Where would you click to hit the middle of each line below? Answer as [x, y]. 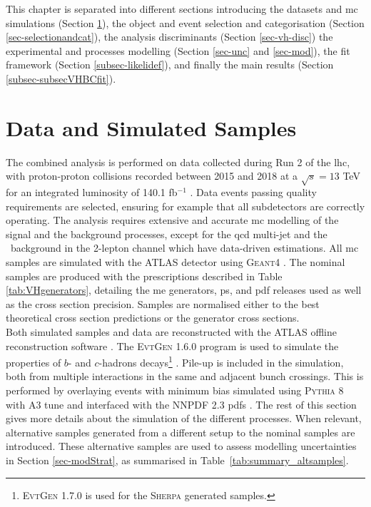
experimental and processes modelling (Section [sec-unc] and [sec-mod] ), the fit [178, 50]
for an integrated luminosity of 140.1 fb [92, 192]
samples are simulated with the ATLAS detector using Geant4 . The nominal [176, 262]
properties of [34, 362]
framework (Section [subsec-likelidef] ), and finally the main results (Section [170, 65]
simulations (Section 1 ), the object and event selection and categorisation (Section [185, 22]
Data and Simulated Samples [151, 127]
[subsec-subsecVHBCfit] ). [61, 78]
